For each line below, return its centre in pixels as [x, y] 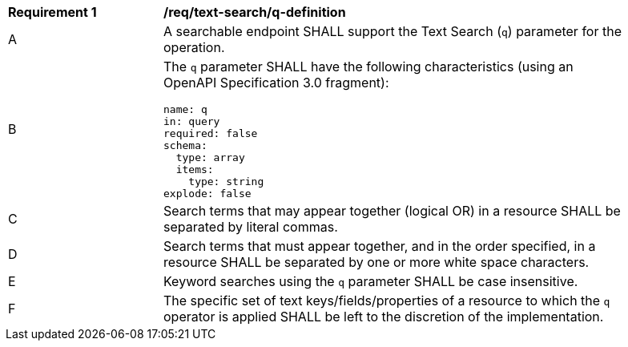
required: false [211, 133]
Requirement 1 [52, 12]
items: [195, 169]
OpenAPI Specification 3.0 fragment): [276, 83]
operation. [194, 47]
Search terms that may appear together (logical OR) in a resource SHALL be [392, 211]
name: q [185, 109]
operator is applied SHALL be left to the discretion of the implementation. [384, 317]
